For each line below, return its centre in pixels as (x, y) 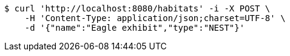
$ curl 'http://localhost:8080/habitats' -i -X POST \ (137, 8)
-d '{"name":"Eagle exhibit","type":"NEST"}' (135, 28)
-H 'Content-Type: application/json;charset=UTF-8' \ (155, 18)
